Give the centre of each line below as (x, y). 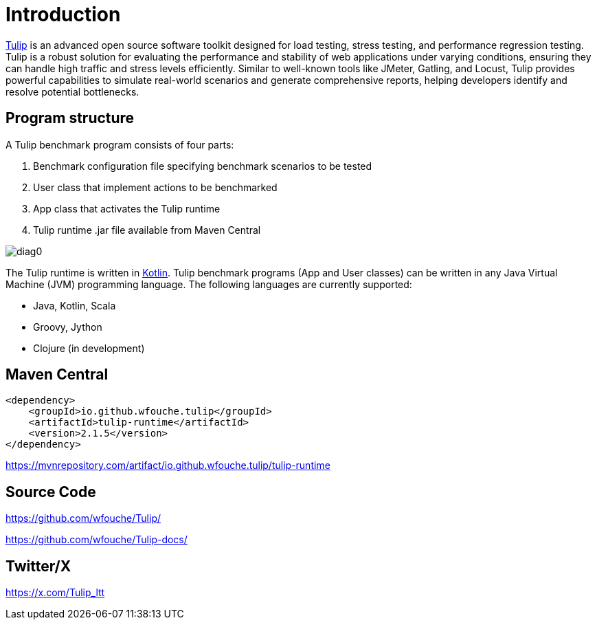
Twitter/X (38, 566)
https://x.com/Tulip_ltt (55, 593)
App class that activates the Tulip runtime (127, 208)
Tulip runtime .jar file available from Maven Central (147, 230)
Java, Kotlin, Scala (75, 305)
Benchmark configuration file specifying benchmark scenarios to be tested (203, 166)
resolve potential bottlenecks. (72, 91)
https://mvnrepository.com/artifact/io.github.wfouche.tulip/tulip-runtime (168, 465)
